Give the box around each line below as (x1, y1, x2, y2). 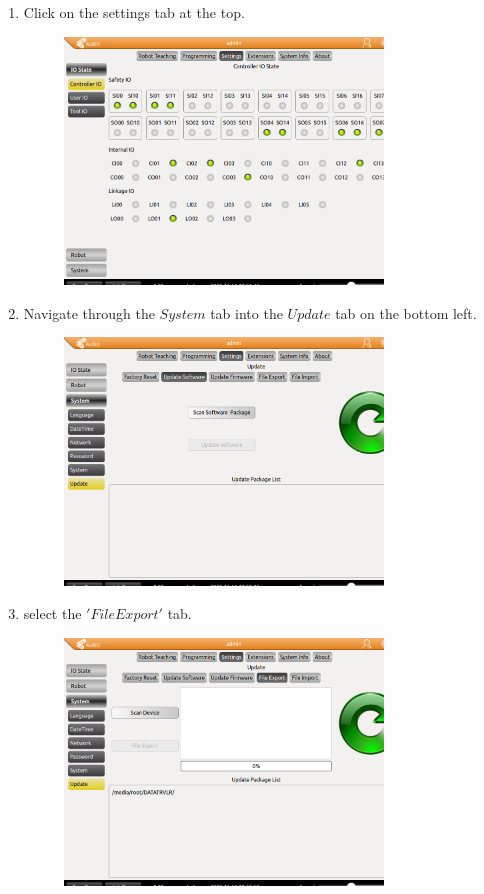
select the (23, 603, 82, 624)
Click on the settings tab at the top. (23, 2, 245, 22)
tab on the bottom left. (335, 302, 477, 323)
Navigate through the (23, 302, 155, 323)
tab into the (210, 302, 283, 323)
